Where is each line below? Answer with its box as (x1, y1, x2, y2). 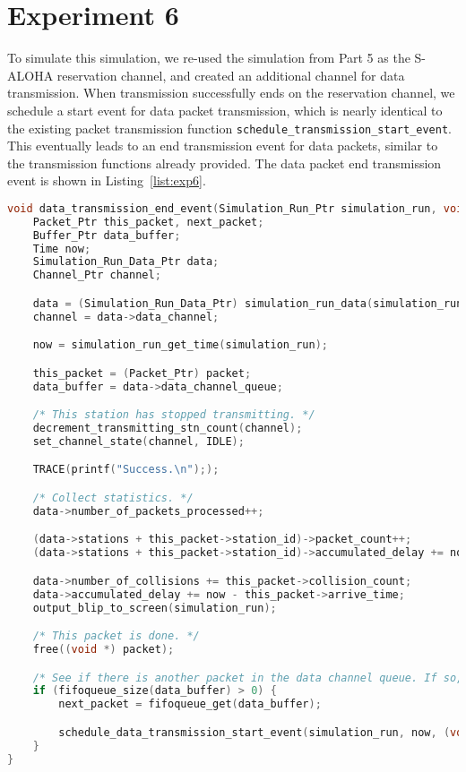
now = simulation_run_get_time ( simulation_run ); (32, 339, 328, 352)
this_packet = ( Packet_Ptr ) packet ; (32, 366, 252, 380)
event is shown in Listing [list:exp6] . (7, 171, 206, 190)
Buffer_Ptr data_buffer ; (32, 228, 181, 242)
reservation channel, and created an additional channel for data (56, 65, 405, 84)
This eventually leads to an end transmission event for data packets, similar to (7, 136, 438, 155)
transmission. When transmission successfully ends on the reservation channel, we (7, 83, 455, 102)
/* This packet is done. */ (32, 630, 200, 643)
